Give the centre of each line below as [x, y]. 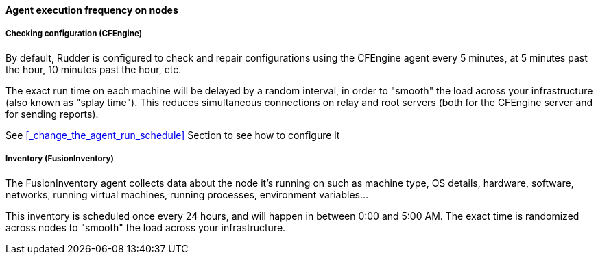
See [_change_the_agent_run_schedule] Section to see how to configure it [173, 135]
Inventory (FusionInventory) [60, 159]
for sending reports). [52, 114]
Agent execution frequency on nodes [92, 10]
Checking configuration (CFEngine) [74, 34]
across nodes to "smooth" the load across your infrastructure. [146, 227]
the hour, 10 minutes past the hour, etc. [94, 69]
